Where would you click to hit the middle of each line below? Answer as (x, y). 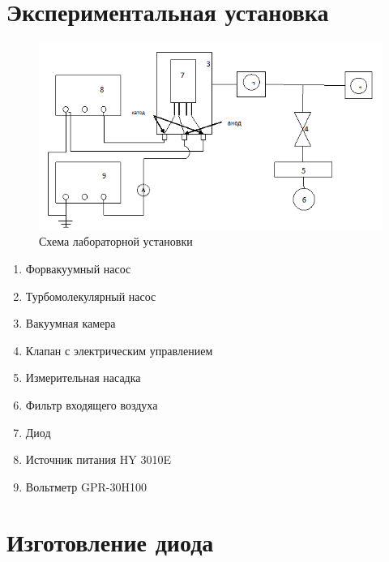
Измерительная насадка (83, 378)
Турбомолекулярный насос (91, 296)
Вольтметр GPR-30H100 (86, 486)
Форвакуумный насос (78, 268)
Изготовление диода (110, 542)
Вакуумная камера (71, 323)
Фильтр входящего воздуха (92, 404)
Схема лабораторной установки (116, 241)
